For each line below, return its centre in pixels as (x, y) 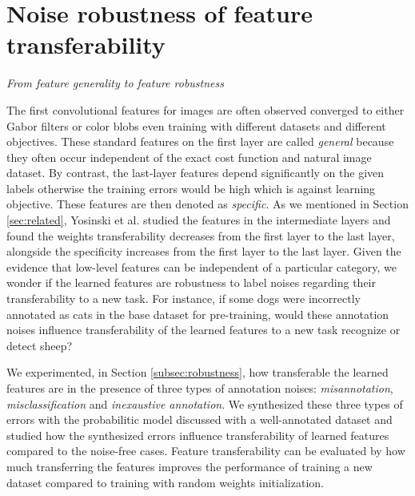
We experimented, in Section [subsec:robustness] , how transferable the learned (198, 372)
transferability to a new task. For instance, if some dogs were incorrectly (184, 298)
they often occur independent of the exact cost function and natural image (189, 157)
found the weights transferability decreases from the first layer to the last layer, (201, 235)
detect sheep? (40, 345)
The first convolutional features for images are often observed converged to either (206, 109)
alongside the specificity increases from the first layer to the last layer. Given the (204, 251)
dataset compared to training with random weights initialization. (165, 482)
